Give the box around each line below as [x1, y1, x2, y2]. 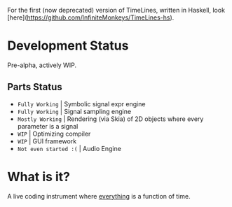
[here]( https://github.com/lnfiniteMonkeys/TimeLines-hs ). [7, 13, 175, 22]
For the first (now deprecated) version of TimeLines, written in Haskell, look [7, 6, 226, 14]
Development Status [7, 38, 129, 54]
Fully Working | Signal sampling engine [17, 107, 132, 115]
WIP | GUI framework [17, 136, 77, 145]
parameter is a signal [17, 122, 79, 130]
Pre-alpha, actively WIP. [7, 61, 77, 69]
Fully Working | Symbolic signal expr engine [17, 99, 146, 108]
